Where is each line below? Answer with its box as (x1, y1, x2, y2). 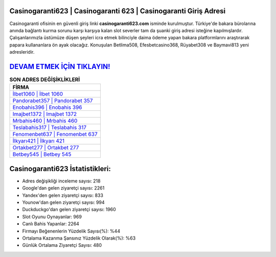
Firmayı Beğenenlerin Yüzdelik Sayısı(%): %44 (22, 228, 120, 234)
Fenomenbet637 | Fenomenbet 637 (12, 131, 98, 138)
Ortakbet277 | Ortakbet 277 (12, 144, 79, 151)
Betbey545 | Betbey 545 (12, 151, 72, 158)
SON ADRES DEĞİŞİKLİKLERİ (9, 76, 80, 83)
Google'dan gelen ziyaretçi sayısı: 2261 (22, 185, 105, 191)
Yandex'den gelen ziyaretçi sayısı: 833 (22, 192, 103, 198)
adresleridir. (9, 49, 35, 55)
